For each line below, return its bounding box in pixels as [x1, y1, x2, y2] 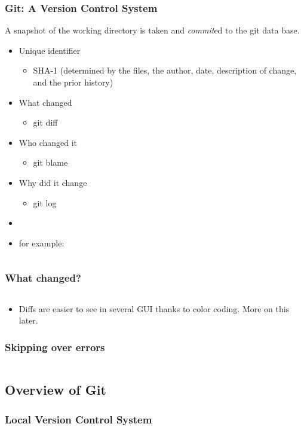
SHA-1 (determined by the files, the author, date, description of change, [33, 64, 297, 77]
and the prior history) [33, 76, 113, 88]
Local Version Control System [5, 411, 152, 426]
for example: [19, 236, 65, 249]
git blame [33, 156, 68, 169]
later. [19, 314, 38, 327]
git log [33, 196, 57, 209]
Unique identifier [19, 44, 81, 56]
